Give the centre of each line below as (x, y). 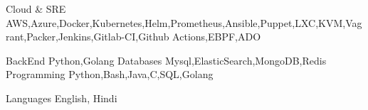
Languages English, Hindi (62, 98)
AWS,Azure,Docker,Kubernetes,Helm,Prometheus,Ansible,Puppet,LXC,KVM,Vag (184, 22)
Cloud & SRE (36, 9)
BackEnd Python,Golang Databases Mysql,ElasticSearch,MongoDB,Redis (166, 60)
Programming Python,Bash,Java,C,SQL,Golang (110, 74)
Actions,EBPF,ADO (217, 37)
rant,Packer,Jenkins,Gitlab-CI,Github (88, 37)
